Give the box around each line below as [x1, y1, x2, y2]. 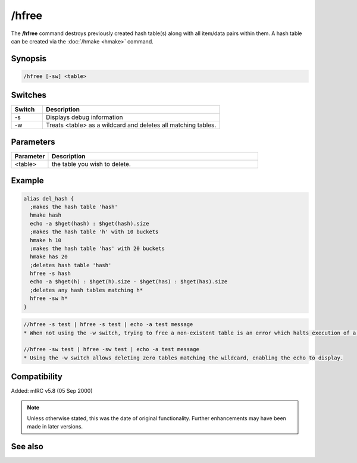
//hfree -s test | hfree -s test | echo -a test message [23, 321, 193, 328]
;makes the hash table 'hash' [30, 203, 118, 210]
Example [11, 176, 44, 186]
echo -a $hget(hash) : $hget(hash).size [30, 220, 149, 227]
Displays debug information [45, 113, 123, 121]
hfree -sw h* [30, 295, 68, 302]
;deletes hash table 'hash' [30, 262, 112, 268]
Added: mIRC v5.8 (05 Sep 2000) [11, 387, 93, 395]
